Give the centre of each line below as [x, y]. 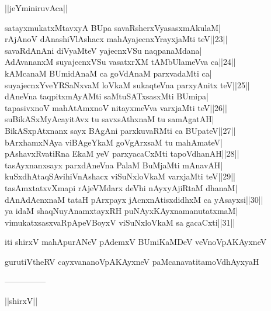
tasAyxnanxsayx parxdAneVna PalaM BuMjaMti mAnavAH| [114, 165]
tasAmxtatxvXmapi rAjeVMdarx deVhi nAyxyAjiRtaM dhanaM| [121, 187]
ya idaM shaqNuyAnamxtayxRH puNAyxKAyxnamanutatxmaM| [121, 211]
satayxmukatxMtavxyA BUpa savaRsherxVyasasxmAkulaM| [113, 27]
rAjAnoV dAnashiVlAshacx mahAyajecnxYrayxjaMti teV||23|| [116, 39]
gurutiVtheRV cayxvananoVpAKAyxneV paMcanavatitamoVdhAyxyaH [132, 261]
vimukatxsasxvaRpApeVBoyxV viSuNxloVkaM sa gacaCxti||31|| [120, 222]
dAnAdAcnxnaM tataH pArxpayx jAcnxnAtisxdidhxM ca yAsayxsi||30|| [134, 199]
